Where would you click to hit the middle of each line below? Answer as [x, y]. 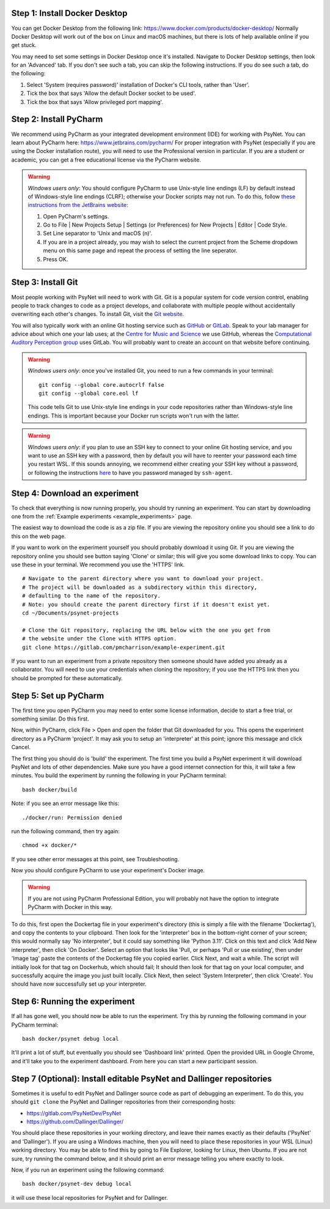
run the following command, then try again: [66, 831]
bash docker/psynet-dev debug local [77, 1184]
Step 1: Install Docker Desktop [69, 13]
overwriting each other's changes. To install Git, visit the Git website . [98, 314]
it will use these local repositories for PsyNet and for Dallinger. [90, 1197]
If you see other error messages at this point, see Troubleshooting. [95, 859]
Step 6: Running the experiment [73, 1002]
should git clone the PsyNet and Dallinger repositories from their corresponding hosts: [123, 1102]
